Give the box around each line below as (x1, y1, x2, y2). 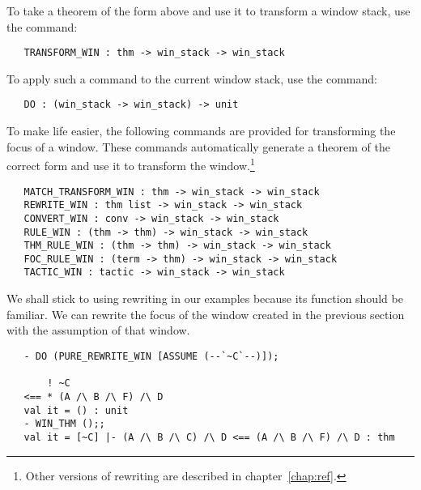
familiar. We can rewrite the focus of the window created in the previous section (6, 305, 405, 322)
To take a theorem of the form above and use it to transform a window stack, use (6, 2, 410, 19)
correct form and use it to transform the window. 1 (6, 155, 255, 173)
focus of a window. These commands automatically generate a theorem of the (6, 138, 390, 155)
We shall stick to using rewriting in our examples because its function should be (6, 290, 403, 307)
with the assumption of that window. (6, 322, 190, 339)
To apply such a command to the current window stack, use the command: (6, 70, 377, 87)
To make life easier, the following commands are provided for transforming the (6, 122, 396, 139)
